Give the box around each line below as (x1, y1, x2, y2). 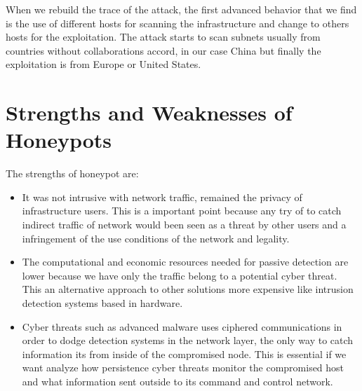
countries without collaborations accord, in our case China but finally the (6, 43, 321, 57)
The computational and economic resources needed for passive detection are (22, 254, 349, 269)
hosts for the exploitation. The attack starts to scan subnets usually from (6, 29, 321, 44)
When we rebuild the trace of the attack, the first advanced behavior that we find (6, 2, 357, 16)
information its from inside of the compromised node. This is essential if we (22, 346, 347, 361)
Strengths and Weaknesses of (6, 98, 293, 127)
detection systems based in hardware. (22, 296, 183, 310)
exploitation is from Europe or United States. (6, 57, 201, 71)
